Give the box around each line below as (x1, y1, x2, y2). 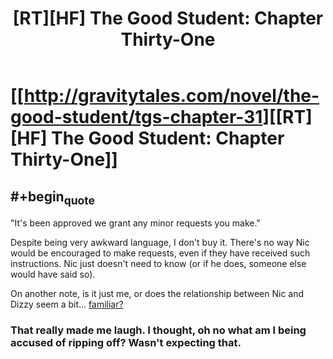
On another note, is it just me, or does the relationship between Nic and (10, 288, 305, 300)
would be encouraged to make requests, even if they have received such (10, 247, 311, 259)
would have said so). (10, 268, 96, 281)
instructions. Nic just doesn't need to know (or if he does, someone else (10, 258, 307, 270)
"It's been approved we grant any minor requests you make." (10, 217, 261, 229)
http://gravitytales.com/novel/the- (23, 85, 320, 107)
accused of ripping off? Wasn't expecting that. (10, 336, 242, 350)
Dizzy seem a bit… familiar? (10, 298, 124, 311)
